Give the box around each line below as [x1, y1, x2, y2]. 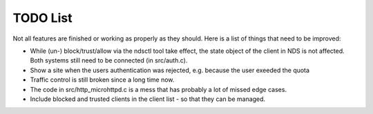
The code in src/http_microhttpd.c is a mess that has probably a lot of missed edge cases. [30, 85, 287, 93]
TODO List [12, 10, 73, 25]
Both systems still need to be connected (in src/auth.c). [30, 56, 188, 65]
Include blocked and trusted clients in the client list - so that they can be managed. [30, 95, 266, 103]
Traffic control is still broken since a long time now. [30, 76, 175, 84]
